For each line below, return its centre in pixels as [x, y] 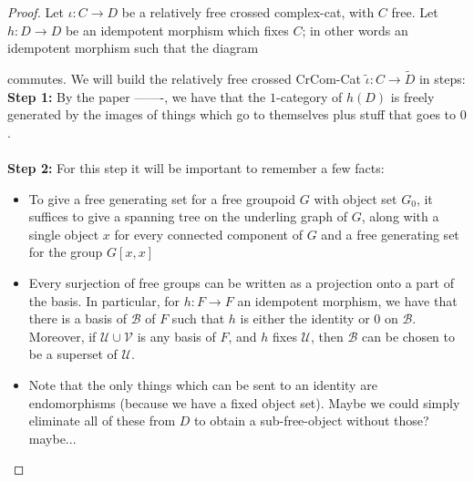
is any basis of [176, 336]
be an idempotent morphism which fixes [177, 30]
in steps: [442, 78]
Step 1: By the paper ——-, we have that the [137, 96]
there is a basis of [77, 318]
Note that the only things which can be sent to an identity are [203, 384]
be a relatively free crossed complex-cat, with [248, 12]
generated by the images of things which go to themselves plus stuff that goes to [232, 114]
